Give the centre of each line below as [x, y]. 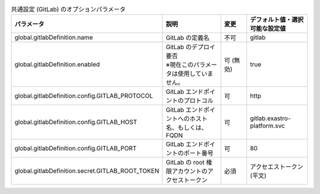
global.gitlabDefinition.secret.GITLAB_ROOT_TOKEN [87, 171]
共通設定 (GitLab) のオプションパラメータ [68, 9]
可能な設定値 [268, 28]
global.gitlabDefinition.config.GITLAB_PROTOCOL [84, 96]
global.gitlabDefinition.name [54, 37]
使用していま [195, 74]
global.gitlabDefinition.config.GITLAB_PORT [76, 148]
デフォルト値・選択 [277, 20]
